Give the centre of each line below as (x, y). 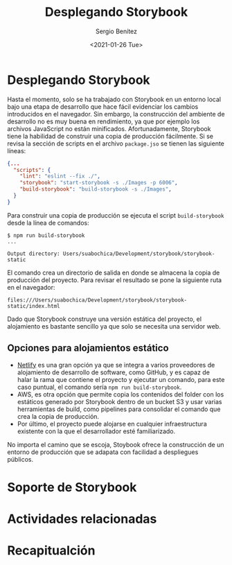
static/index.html (34, 306)
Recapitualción (51, 551)
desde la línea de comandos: (48, 223)
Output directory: (34, 254)
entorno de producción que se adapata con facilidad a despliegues (103, 452)
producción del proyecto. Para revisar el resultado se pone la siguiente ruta (115, 280)
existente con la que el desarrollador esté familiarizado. (96, 431)
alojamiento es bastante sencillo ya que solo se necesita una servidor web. (114, 326)
